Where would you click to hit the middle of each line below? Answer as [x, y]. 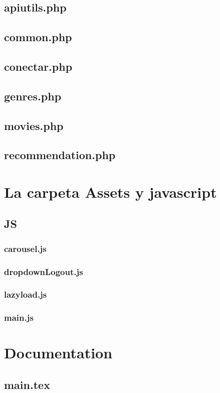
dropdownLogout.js [44, 271]
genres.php [33, 96]
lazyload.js [26, 294]
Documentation [58, 353]
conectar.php [38, 66]
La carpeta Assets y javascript [111, 191]
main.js [19, 317]
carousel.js [25, 248]
